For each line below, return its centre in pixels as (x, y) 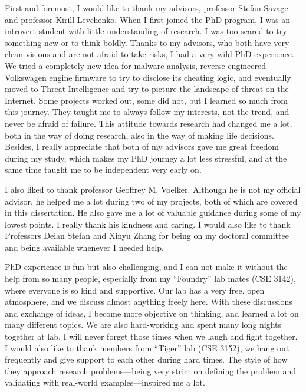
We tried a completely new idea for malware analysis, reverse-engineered (135, 65)
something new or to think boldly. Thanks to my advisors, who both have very (147, 42)
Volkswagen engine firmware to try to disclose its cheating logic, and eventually (148, 77)
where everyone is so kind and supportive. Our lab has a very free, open (135, 290)
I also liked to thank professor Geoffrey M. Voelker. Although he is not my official (153, 189)
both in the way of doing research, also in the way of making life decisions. (139, 135)
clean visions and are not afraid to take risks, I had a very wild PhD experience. (149, 54)
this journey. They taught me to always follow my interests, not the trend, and (147, 112)
